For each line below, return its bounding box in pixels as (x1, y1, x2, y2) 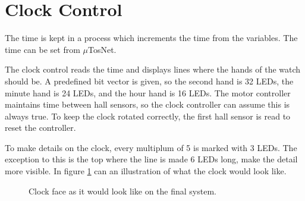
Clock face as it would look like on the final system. (29, 184, 216, 197)
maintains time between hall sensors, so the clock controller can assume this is (5, 98, 290, 111)
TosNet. (87, 43, 117, 55)
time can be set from (5, 43, 80, 55)
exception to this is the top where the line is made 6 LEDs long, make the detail (5, 153, 298, 165)
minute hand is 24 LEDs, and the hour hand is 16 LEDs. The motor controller (5, 86, 291, 99)
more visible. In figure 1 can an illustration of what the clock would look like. (5, 165, 287, 177)
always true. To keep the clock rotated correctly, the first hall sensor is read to (5, 109, 291, 122)
